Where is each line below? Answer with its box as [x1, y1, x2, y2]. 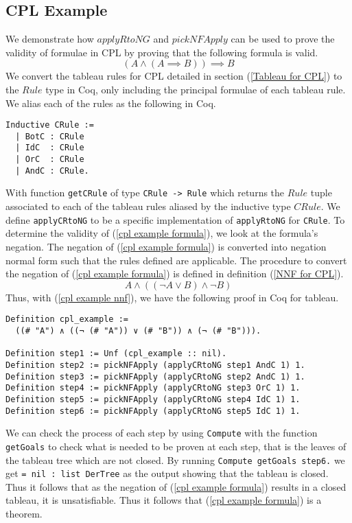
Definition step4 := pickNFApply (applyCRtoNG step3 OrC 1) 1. [5, 383, 301, 393]
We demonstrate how [5, 32, 94, 46]
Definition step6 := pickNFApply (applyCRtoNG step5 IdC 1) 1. [5, 406, 301, 416]
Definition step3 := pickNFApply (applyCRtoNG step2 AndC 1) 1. [5, 371, 305, 382]
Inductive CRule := [5, 120, 94, 130]
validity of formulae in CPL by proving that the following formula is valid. [5, 45, 318, 59]
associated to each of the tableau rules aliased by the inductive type [5, 199, 291, 213]
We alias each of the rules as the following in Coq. [5, 95, 216, 110]
